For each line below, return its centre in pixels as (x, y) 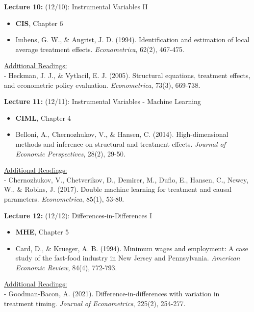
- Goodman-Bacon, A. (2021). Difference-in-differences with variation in (112, 294)
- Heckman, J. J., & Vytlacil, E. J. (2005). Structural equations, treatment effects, (127, 75)
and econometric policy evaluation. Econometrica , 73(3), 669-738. (102, 85)
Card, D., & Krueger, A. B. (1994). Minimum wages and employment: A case (132, 248)
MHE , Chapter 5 (42, 232)
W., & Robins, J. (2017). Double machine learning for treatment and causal (118, 189)
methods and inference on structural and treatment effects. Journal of (120, 143)
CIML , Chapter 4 (43, 117)
